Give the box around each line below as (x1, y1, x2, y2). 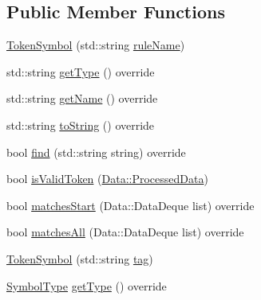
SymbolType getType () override (6, 277, 167, 294)
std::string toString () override (6, 116, 155, 133)
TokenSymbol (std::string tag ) (6, 250, 153, 267)
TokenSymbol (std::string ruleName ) (6, 37, 185, 53)
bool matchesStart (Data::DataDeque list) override (6, 197, 255, 213)
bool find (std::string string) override (6, 143, 186, 160)
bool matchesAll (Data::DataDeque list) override (6, 224, 244, 240)
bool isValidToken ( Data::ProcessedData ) (6, 170, 208, 187)
